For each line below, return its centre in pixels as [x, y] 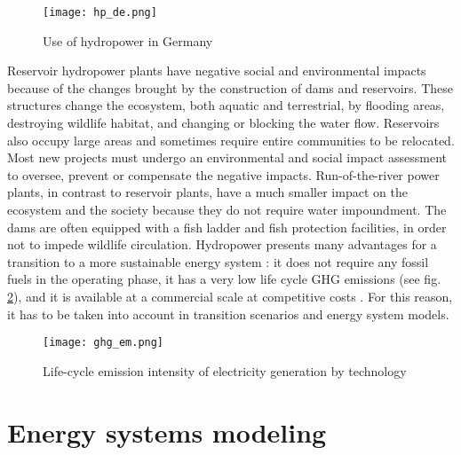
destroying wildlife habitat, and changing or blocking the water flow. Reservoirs [223, 123]
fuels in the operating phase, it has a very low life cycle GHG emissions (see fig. [224, 279]
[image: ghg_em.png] [103, 343]
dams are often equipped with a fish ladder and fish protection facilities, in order [227, 227]
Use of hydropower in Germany [128, 40]
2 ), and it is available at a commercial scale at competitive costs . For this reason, [230, 296]
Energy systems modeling [167, 431]
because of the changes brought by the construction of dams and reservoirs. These [230, 87]
